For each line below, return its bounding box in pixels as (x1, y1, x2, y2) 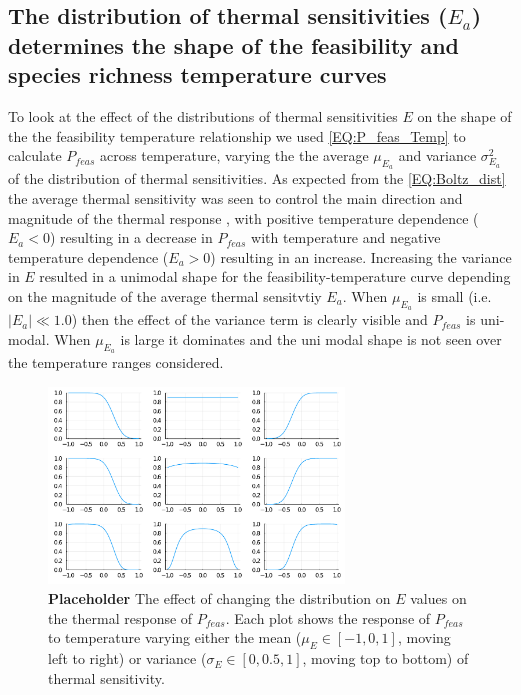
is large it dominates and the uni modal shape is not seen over (120, 328, 502, 349)
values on (410, 588, 467, 609)
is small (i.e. (417, 285, 492, 306)
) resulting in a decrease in (49, 227, 213, 248)
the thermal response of (48, 607, 193, 628)
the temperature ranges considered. (8, 351, 224, 372)
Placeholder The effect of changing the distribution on (48, 588, 391, 609)
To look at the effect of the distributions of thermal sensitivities (8, 105, 398, 126)
